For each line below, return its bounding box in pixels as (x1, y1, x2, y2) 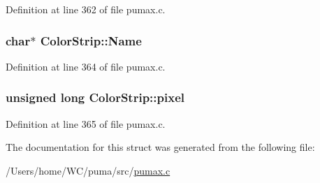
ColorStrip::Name (40, 31, 142, 49)
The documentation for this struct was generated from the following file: (6, 140, 315, 154)
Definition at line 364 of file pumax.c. (6, 59, 166, 73)
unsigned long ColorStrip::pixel (6, 89, 184, 106)
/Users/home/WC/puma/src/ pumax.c (6, 163, 170, 177)
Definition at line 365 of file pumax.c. (6, 116, 166, 131)
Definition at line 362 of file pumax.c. (6, 2, 166, 16)
